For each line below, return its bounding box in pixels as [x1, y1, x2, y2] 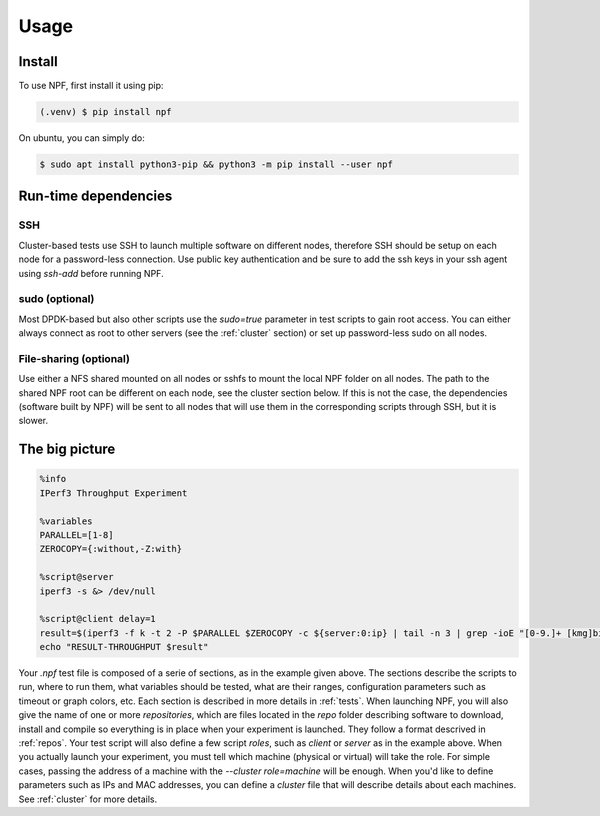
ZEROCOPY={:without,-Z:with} [39, 543, 183, 555]
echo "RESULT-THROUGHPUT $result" [39, 641, 209, 653]
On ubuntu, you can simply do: [18, 132, 145, 144]
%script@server [39, 571, 114, 583]
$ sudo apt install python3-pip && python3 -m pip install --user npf [39, 159, 394, 170]
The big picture [18, 441, 116, 458]
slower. [18, 415, 49, 427]
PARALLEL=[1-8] [39, 529, 114, 540]
